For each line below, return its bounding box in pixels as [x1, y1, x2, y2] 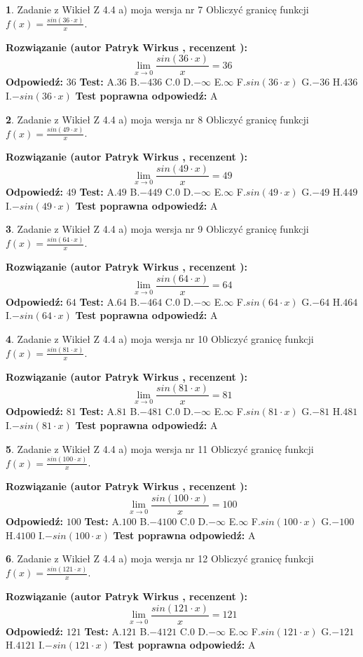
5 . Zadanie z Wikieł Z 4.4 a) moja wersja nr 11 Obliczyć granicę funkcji [6, 441, 314, 456]
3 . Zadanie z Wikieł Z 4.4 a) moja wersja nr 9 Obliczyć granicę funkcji [6, 222, 309, 236]
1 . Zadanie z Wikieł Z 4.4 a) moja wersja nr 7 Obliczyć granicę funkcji [6, 2, 309, 16]
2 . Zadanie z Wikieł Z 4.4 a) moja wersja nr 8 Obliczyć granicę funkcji [6, 111, 309, 126]
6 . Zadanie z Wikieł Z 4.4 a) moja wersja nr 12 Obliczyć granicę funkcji [6, 551, 314, 566]
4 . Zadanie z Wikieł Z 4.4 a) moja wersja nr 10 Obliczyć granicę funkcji [6, 331, 314, 346]
